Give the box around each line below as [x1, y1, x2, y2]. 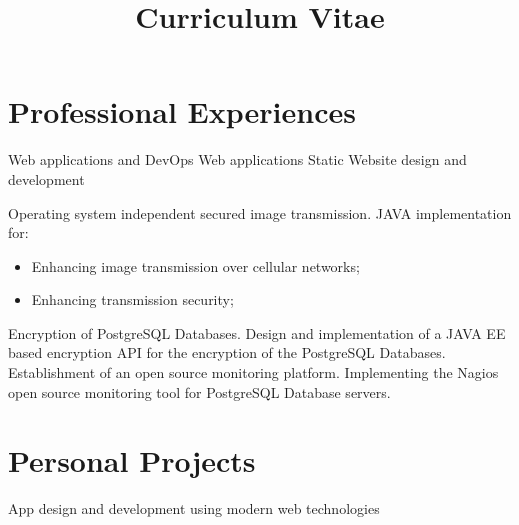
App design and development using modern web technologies [8, 498, 380, 519]
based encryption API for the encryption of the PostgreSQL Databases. [8, 342, 446, 363]
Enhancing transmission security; [31, 289, 234, 310]
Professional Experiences [8, 91, 356, 132]
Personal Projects [8, 440, 256, 481]
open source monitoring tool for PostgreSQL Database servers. [8, 381, 391, 402]
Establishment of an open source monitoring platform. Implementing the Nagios [8, 362, 499, 383]
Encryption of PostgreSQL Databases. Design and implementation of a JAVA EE [8, 322, 506, 343]
